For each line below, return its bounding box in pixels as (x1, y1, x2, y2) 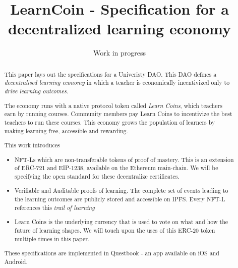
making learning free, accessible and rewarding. (4, 126, 128, 135)
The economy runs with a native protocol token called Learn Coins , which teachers (4, 101, 222, 110)
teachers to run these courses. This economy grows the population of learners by (4, 118, 215, 126)
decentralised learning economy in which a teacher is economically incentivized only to (4, 78, 230, 87)
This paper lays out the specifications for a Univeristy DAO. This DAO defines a (4, 70, 217, 78)
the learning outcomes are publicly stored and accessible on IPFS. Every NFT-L (15, 195, 225, 203)
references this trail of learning (15, 203, 95, 211)
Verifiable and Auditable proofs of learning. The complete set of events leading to (15, 186, 228, 195)
